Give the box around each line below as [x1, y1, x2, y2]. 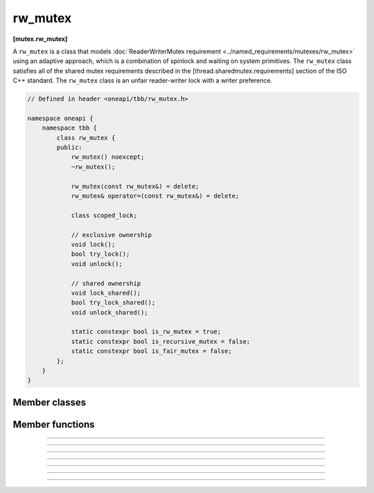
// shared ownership [71, 279, 141, 287]
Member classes [12, 396, 87, 408]
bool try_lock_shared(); [71, 299, 156, 306]
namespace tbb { [42, 124, 97, 132]
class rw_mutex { [56, 134, 116, 141]
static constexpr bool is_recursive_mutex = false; [71, 337, 251, 345]
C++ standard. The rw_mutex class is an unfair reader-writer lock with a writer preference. [12, 76, 273, 85]
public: [56, 144, 83, 152]
